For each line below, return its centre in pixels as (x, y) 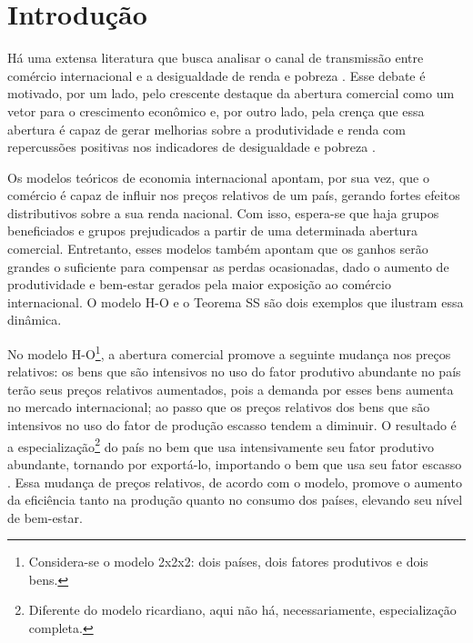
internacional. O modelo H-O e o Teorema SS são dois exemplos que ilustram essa (236, 301)
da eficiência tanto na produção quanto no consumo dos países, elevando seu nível (235, 500)
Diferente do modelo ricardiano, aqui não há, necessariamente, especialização (242, 610)
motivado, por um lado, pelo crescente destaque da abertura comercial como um (231, 93)
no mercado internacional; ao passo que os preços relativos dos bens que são (219, 407)
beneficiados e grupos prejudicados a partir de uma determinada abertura (212, 231)
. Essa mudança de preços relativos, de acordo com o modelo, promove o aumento (235, 482)
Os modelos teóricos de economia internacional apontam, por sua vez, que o (218, 177)
